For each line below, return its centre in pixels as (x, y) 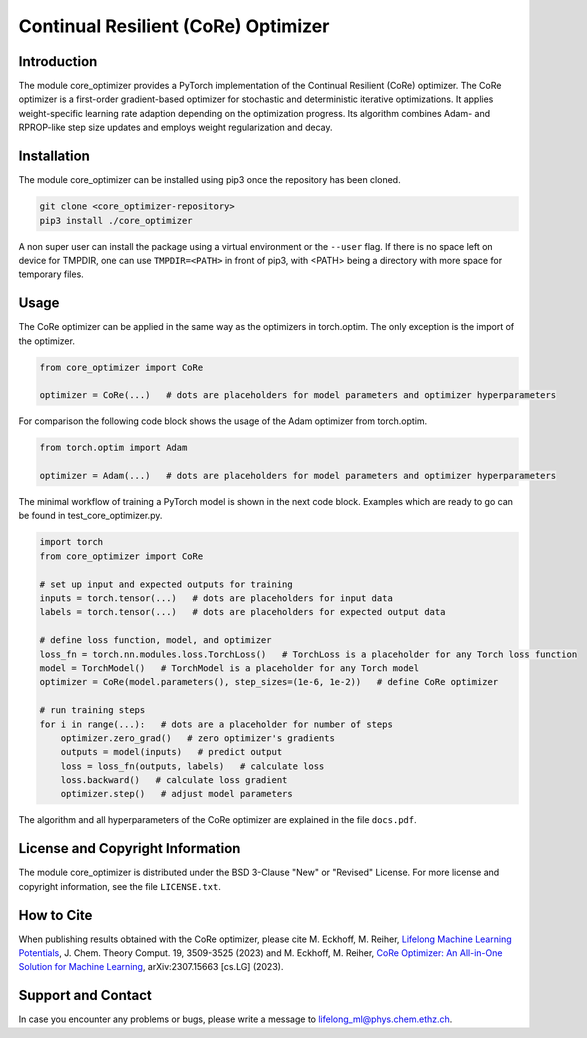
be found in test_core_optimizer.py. (90, 516)
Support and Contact (85, 995)
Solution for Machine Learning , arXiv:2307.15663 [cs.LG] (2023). (151, 967)
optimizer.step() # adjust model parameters (177, 794)
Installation (54, 156)
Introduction (58, 61)
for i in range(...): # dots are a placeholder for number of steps (216, 724)
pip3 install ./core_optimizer (116, 220)
